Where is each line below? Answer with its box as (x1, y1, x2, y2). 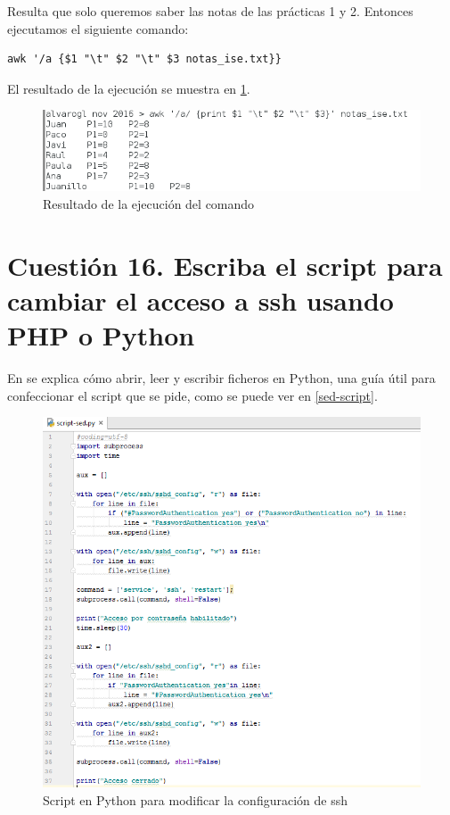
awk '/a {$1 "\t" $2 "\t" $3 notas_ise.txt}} (7, 53, 282, 66)
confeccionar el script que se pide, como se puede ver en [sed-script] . (7, 386, 378, 404)
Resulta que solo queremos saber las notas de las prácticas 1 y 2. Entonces (7, 2, 413, 20)
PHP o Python (7, 317, 195, 353)
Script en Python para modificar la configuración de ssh (43, 791, 348, 809)
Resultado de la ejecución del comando (43, 194, 255, 212)
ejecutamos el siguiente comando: (7, 19, 189, 37)
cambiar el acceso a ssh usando (7, 281, 394, 318)
